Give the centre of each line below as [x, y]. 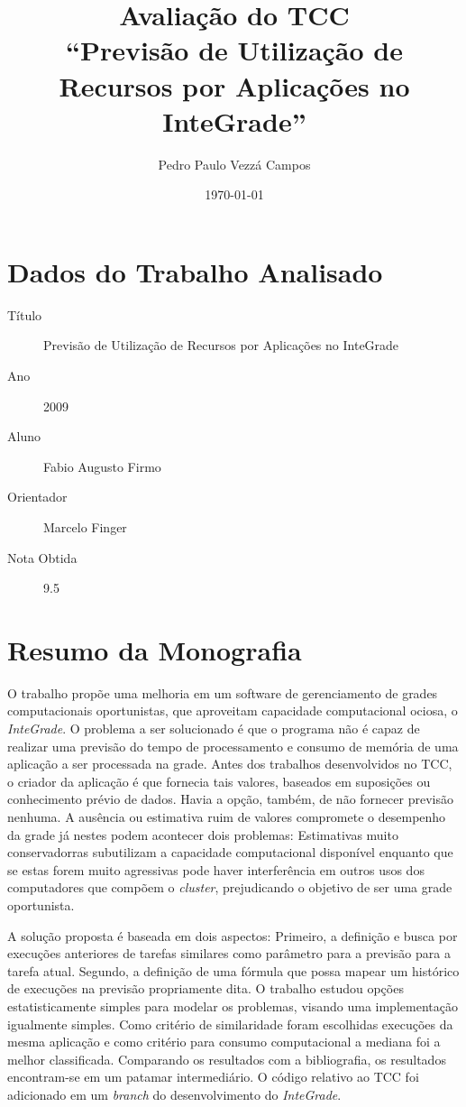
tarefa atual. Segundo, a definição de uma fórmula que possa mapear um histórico [233, 970]
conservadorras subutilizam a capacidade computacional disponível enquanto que [230, 852]
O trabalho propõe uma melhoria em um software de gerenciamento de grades [223, 692]
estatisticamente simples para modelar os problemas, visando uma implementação [233, 1006]
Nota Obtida [42, 557]
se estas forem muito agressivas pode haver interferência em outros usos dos [216, 869]
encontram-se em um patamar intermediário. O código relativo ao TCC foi [213, 1077]
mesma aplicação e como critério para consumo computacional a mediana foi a [224, 1042]
